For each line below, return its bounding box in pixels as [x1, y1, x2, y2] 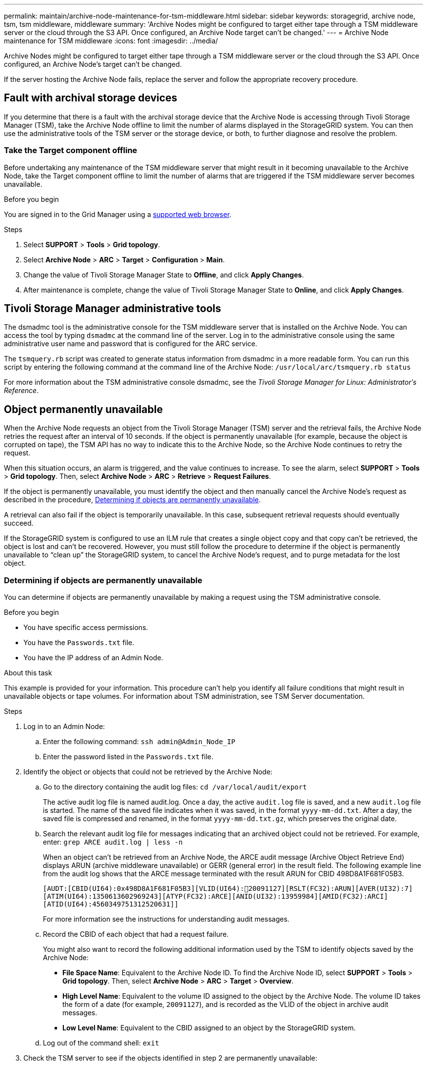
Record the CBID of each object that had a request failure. [43, 930, 229, 939]
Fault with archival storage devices [4, 92, 177, 104]
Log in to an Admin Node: [23, 722, 105, 731]
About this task [4, 669, 52, 677]
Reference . [4, 386, 39, 395]
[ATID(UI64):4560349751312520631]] [43, 900, 179, 908]
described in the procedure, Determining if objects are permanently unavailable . [4, 495, 261, 504]
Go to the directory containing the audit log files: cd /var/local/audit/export [43, 783, 307, 791]
